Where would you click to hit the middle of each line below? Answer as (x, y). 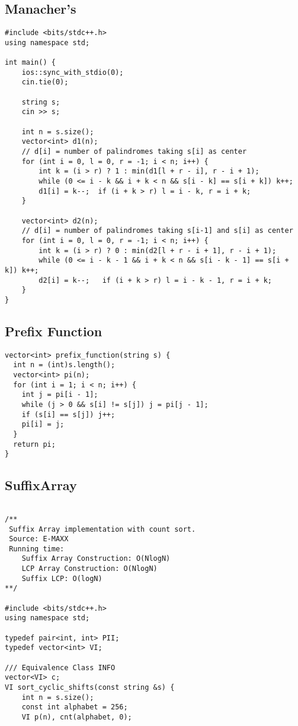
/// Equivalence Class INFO (60, 667)
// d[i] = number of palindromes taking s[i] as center (134, 152)
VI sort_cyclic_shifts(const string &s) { (90, 688)
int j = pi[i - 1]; (60, 395)
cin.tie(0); (45, 82)
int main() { (30, 63)
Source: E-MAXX (39, 539)
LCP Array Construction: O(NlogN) (89, 569)
